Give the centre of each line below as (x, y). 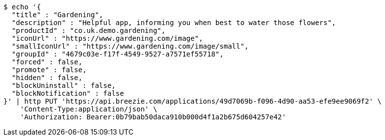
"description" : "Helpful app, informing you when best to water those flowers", (174, 23)
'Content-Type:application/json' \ (88, 109)
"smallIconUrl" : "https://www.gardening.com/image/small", (130, 46)
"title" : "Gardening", (57, 15)
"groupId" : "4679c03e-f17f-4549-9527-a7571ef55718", (118, 54)
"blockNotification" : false (68, 93)
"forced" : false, (47, 62)
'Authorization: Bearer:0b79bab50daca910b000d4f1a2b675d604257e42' (153, 117)
